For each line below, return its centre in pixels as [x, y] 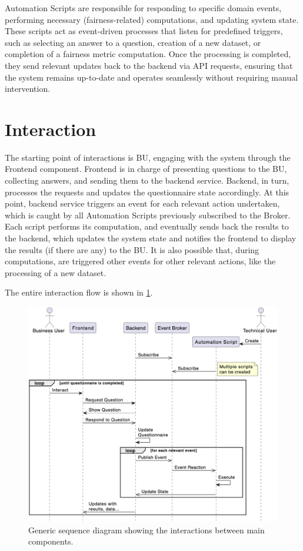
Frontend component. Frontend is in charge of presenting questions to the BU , [146, 169]
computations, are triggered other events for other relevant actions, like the [140, 261]
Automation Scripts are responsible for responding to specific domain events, [143, 8]
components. [51, 541]
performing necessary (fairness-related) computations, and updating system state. [152, 19]
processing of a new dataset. [56, 272]
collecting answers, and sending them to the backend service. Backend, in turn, [147, 180]
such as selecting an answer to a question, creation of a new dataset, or [133, 42]
